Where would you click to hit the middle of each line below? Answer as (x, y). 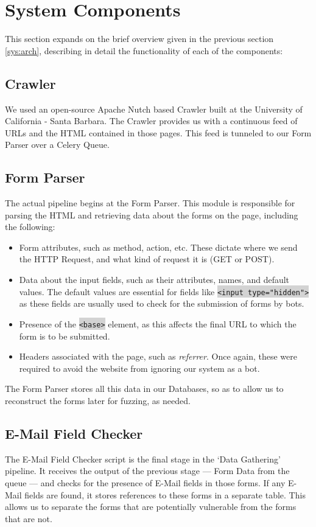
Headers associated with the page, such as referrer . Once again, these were (158, 356)
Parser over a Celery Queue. (57, 145)
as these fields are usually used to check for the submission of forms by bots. (162, 303)
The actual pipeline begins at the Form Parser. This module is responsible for (150, 203)
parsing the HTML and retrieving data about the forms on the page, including (152, 215)
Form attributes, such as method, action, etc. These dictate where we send (158, 247)
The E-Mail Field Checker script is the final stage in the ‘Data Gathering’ (143, 459)
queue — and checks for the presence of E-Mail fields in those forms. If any (145, 482)
